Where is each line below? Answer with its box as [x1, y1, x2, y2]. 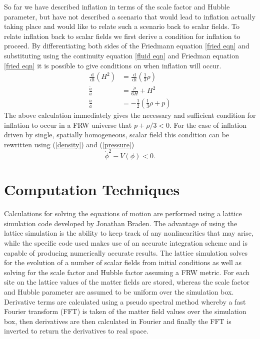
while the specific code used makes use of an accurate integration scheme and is [4, 237, 247, 248]
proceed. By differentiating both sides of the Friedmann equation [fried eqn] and [4, 40, 249, 51]
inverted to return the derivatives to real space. [4, 326, 148, 336]
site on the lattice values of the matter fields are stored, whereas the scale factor [4, 277, 249, 287]
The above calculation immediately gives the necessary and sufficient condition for [4, 109, 256, 120]
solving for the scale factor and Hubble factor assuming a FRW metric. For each [4, 267, 250, 277]
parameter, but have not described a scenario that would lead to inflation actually [4, 11, 255, 21]
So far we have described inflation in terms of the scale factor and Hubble [4, 1, 230, 11]
